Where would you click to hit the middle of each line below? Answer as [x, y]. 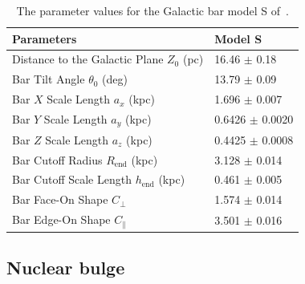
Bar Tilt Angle [49, 79]
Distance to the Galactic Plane [88, 59]
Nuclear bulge [66, 268]
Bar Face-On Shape [60, 199]
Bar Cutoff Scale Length [72, 179]
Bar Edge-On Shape [61, 219]
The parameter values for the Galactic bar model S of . [152, 10]
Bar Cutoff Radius [57, 159]
